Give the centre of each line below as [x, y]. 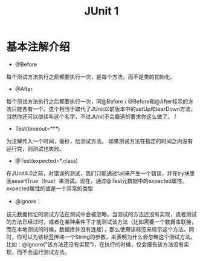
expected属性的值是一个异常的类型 [50, 188]
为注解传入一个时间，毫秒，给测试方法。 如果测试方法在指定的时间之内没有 [100, 141]
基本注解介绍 [38, 47]
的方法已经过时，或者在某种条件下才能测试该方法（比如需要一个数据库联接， [101, 222]
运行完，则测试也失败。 [35, 148]
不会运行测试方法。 [46, 252]
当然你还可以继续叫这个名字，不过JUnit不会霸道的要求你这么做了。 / [91, 116]
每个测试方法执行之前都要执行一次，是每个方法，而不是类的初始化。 [91, 76]
